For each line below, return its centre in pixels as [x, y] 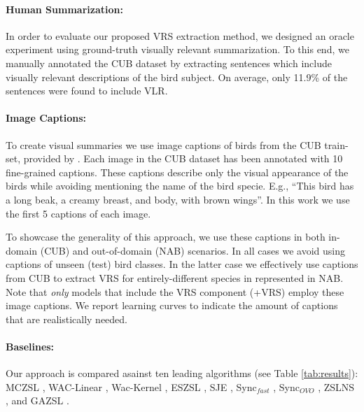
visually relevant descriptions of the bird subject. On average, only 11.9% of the [177, 77]
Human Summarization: [64, 9]
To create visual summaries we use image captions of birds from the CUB [163, 144]
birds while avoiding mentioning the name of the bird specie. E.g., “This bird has [180, 186]
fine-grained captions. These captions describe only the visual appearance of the [177, 172]
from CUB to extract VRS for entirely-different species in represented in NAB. [175, 277]
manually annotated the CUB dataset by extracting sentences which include [169, 63]
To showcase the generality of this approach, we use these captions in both [166, 237]
